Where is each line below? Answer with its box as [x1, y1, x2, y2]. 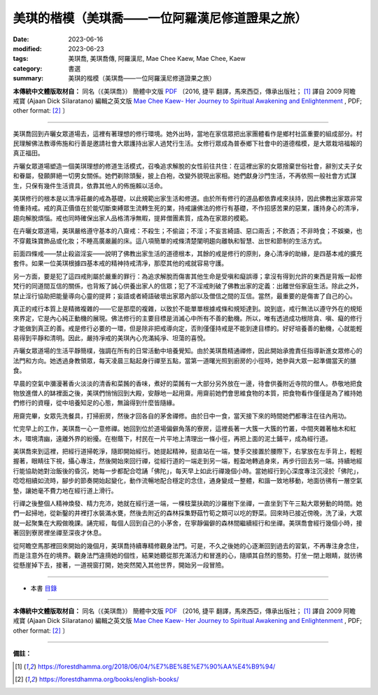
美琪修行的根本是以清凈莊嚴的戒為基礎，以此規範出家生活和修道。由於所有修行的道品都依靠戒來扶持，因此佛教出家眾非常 [13, 195, 363, 203]
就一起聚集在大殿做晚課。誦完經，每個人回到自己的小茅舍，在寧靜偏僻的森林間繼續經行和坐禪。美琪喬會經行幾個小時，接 [13, 519, 363, 527]
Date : [13, 35, 29, 43]
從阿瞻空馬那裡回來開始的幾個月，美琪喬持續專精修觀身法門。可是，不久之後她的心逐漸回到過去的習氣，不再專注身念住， [13, 541, 363, 549]
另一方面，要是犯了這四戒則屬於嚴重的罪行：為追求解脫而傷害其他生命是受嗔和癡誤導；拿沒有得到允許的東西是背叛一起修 [13, 272, 363, 280]
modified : [13, 44, 42, 52]
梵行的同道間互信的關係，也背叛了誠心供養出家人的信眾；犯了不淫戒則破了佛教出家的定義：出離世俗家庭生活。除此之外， [13, 282, 363, 290]
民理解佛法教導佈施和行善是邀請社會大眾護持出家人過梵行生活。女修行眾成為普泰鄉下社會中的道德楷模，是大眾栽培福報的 [13, 139, 363, 148]
